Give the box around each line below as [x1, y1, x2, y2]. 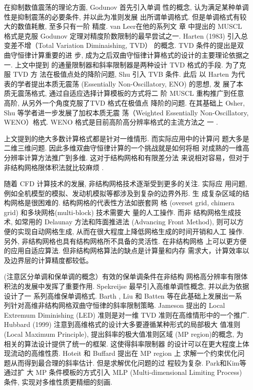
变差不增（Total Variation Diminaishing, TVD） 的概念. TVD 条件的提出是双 [4, 40, 244, 50]
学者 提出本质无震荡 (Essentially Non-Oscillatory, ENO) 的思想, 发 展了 [17, 78, 236, 88]
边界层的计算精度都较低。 [10, 255, 93, 265]
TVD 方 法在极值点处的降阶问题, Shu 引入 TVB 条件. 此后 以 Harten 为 [13, 69, 238, 79]
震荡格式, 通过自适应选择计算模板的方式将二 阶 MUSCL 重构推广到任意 [17, 88, 244, 98]
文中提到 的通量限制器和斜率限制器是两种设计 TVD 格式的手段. [21, 59, 223, 69]
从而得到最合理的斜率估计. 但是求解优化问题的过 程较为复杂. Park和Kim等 [10, 357, 247, 368]
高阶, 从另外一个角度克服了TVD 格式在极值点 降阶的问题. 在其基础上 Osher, [4, 97, 245, 108]
